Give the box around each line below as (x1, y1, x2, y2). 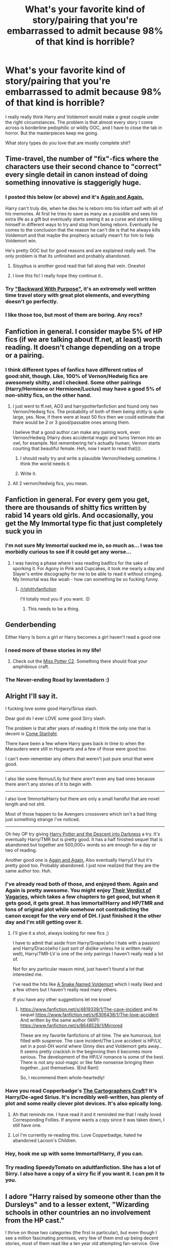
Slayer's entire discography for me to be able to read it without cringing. (12, 571, 163, 577)
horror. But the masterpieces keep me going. (5, 130, 99, 136)
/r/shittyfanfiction (20, 586, 57, 592)
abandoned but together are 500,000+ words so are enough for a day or (5, 842, 156, 848)
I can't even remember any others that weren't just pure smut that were (5, 756, 154, 762)
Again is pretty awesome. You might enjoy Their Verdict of (5, 887, 152, 894)
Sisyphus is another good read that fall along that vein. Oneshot (12, 263, 146, 269)
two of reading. (5, 847, 37, 853)
